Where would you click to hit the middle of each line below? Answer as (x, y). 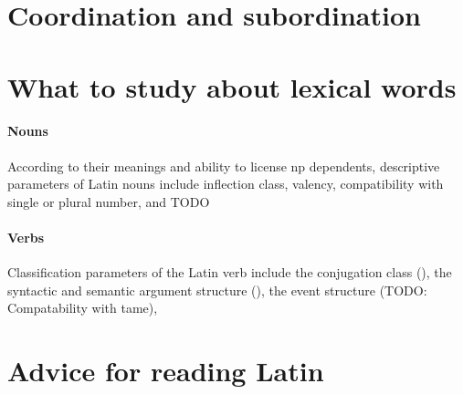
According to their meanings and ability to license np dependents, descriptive (224, 166)
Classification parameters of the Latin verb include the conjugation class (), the (230, 272)
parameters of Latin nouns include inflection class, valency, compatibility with (226, 184)
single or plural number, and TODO (109, 201)
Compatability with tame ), (83, 308)
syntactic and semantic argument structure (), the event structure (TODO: (217, 290)
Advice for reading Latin (166, 371)
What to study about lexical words (232, 86)
